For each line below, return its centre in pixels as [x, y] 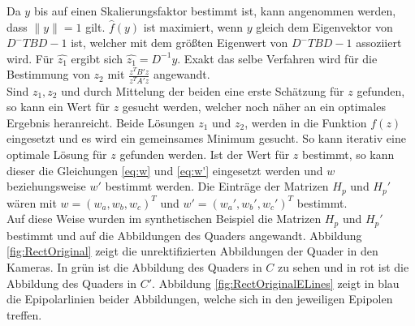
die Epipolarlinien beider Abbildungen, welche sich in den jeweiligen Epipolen [200, 299]
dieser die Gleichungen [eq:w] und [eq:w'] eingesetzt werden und [165, 170]
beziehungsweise [46, 186]
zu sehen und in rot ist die [344, 266]
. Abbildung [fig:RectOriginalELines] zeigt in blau [276, 283]
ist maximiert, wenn [193, 26]
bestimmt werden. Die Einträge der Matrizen [217, 186]
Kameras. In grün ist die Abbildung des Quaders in [134, 266]
